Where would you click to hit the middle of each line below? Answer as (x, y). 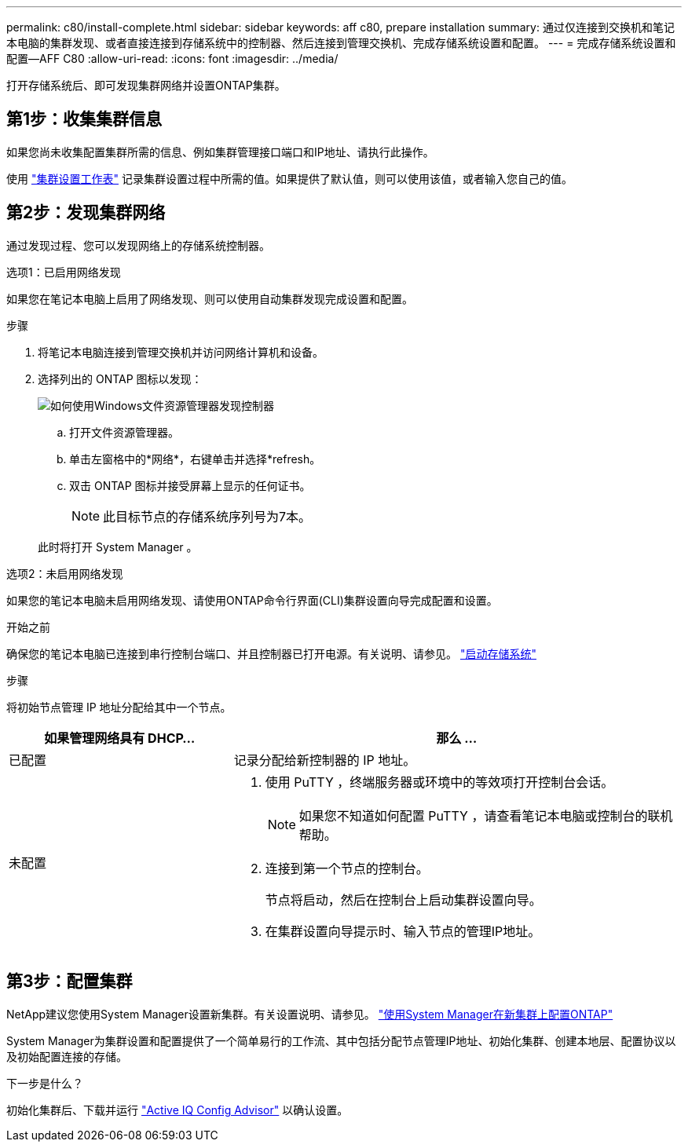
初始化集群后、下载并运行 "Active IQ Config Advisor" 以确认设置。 (177, 1110)
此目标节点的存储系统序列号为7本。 (207, 516)
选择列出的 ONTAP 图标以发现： (120, 378)
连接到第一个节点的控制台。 (347, 868)
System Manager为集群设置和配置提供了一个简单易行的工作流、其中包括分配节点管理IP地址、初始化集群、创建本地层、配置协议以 (341, 1040)
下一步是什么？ (45, 1083)
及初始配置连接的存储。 (67, 1056)
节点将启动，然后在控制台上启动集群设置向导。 (403, 899)
